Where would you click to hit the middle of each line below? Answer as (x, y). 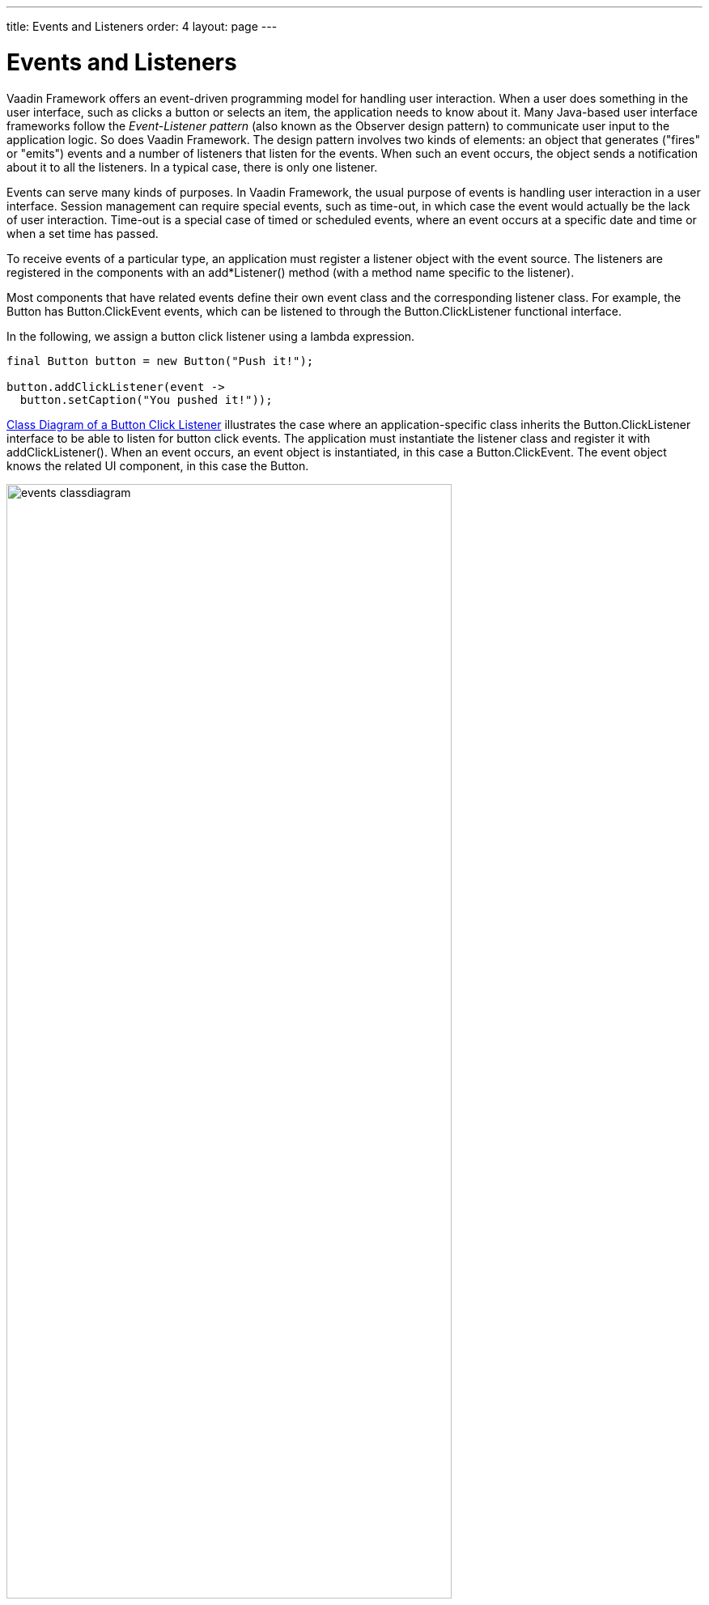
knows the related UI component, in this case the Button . (158, 465)
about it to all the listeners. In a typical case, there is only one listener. (192, 167)
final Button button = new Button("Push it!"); (160, 361)
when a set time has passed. (83, 233)
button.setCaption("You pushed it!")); (146, 399)
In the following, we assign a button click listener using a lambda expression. (211, 336)
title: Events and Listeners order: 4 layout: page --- (142, 26)
